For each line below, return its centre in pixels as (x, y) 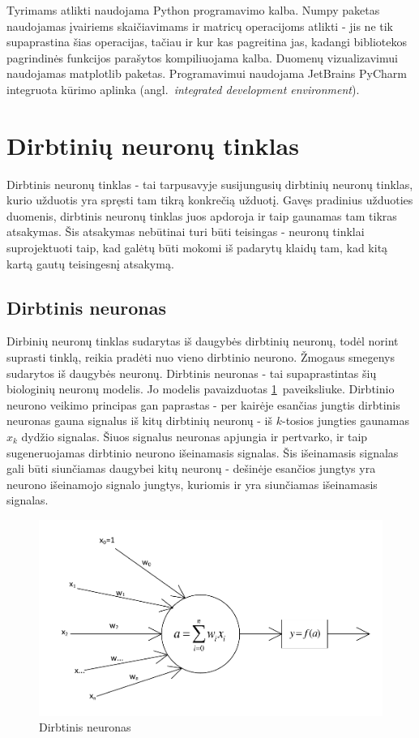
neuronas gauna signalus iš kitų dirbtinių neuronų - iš (140, 420)
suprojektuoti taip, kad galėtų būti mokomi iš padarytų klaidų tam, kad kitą (197, 248)
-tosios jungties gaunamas (345, 420)
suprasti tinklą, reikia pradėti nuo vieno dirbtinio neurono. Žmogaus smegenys (201, 357)
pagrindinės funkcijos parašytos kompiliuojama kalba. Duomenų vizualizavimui (202, 57)
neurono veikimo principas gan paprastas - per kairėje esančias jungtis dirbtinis (203, 404)
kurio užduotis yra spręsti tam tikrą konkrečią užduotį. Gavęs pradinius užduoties (210, 200)
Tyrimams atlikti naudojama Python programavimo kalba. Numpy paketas (193, 10)
